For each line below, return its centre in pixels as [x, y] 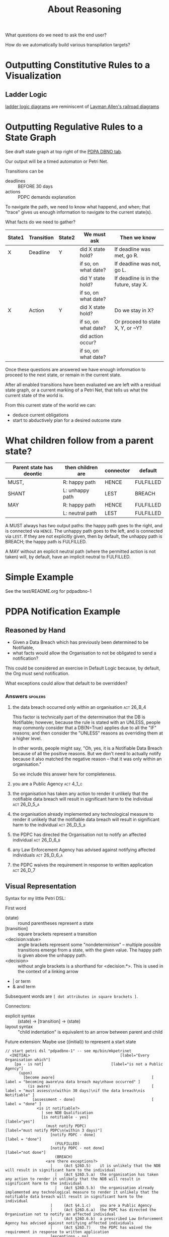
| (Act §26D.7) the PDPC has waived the [101, 1228]
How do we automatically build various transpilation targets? [68, 45]
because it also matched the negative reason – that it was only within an [87, 759]
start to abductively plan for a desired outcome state [67, 420]
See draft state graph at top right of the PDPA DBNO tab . [64, 152]
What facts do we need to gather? [40, 222]
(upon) [25, 1073]
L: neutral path [80, 513]
